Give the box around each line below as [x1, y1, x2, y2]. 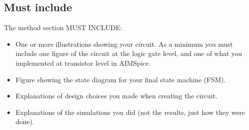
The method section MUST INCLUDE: [4, 22, 123, 33]
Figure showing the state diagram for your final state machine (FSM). [15, 74, 226, 84]
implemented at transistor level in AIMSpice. [15, 57, 151, 68]
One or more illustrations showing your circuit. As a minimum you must [15, 38, 233, 49]
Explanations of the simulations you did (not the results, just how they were [15, 107, 245, 117]
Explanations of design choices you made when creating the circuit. [15, 91, 218, 101]
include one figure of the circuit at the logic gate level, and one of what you [15, 48, 242, 58]
